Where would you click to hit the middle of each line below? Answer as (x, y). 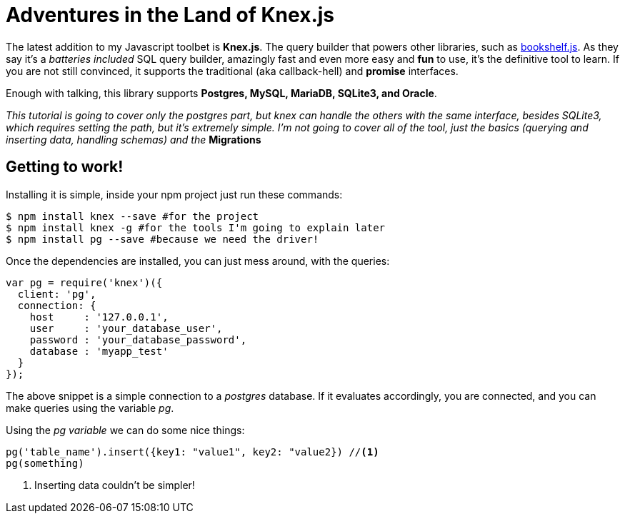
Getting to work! (65, 167)
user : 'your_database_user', (126, 328)
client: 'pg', (57, 294)
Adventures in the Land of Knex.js (170, 15)
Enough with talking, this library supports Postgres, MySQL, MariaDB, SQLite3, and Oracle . (221, 93)
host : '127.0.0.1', (99, 317)
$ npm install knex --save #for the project (132, 216)
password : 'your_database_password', (138, 339)
